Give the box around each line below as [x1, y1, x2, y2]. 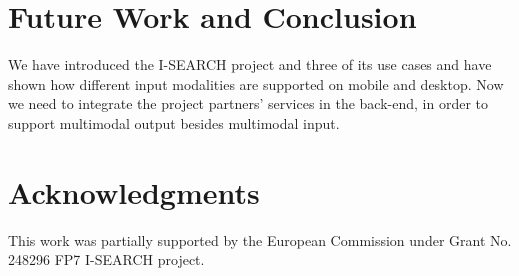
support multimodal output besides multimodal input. [8, 112, 340, 133]
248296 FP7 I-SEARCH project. [8, 249, 205, 270]
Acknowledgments [8, 171, 260, 212]
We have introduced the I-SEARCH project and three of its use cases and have [8, 54, 492, 75]
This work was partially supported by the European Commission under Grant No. [8, 229, 512, 250]
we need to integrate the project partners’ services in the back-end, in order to [8, 93, 488, 114]
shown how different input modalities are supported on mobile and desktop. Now [8, 73, 504, 94]
